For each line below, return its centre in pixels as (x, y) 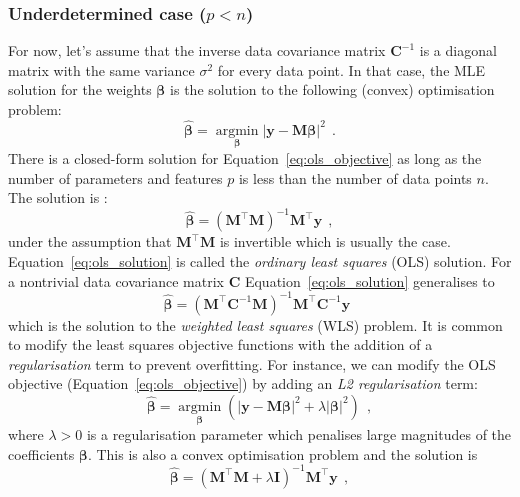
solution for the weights (80, 89)
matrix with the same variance (101, 69)
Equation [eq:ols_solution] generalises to (369, 280)
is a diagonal (458, 50)
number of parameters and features (115, 177)
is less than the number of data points (355, 177)
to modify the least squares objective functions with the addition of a (220, 344)
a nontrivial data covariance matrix (116, 280)
